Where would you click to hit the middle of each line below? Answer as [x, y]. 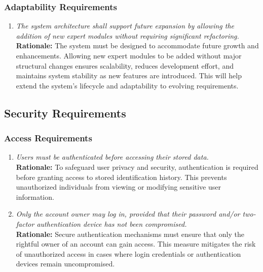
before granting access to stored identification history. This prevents [121, 177]
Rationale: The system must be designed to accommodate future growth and [137, 46]
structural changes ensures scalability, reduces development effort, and [125, 65]
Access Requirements [48, 138]
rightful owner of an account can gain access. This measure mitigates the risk [136, 244]
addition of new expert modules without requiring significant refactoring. [127, 35]
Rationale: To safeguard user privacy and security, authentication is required [137, 167]
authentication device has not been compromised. [112, 223]
